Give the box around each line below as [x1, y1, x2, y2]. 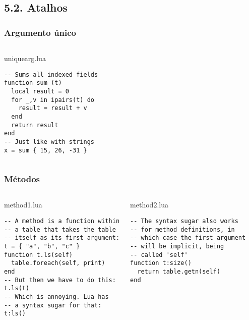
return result [11, 121, 58, 129]
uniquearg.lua [4, 53, 46, 63]
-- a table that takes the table [4, 226, 116, 233]
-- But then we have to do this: [4, 276, 116, 284]
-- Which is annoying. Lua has [4, 293, 109, 300]
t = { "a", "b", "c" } [4, 242, 80, 250]
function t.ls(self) [4, 251, 73, 258]
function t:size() [130, 259, 192, 267]
